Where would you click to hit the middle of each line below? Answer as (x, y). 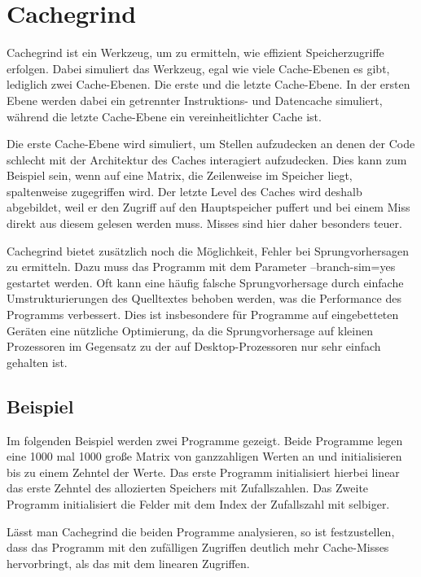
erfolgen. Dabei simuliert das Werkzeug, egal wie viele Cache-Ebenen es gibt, (198, 68)
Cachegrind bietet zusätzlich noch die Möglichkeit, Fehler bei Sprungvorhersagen (208, 250)
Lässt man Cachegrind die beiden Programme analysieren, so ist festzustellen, (201, 531)
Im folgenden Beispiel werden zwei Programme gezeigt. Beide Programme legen (205, 440)
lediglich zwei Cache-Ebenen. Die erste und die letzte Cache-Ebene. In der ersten (208, 84)
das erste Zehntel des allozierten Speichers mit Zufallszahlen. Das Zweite (188, 488)
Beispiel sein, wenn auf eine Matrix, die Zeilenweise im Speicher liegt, (180, 175)
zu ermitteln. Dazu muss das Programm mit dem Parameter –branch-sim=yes (201, 267)
